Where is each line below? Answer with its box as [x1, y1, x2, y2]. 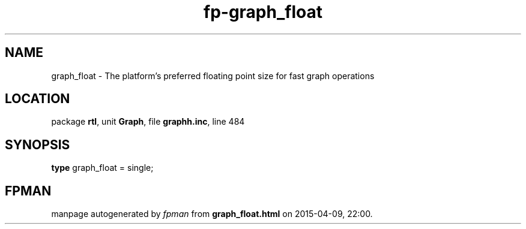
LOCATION [5, 91, 70, 107]
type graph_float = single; [51, 162, 154, 173]
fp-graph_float [204, 2, 322, 22]
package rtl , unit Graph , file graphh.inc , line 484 [51, 116, 245, 127]
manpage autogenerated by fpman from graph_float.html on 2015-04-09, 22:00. [51, 209, 373, 219]
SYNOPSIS [5, 137, 70, 152]
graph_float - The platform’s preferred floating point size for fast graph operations [51, 70, 375, 81]
